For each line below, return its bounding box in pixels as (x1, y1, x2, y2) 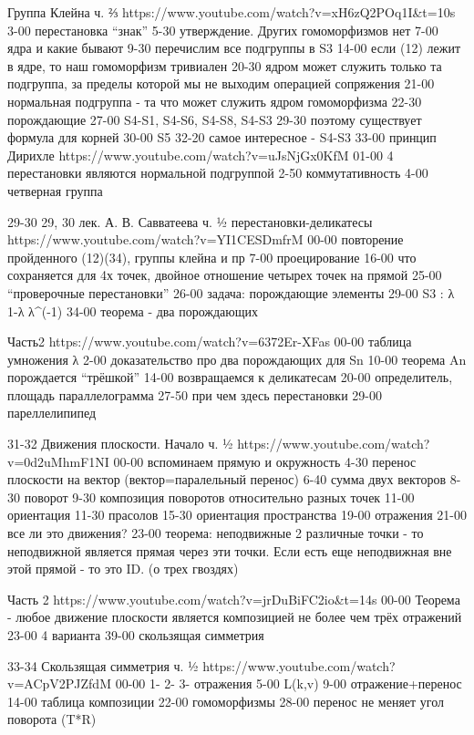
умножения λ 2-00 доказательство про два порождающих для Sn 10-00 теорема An (7, 349, 467, 368)
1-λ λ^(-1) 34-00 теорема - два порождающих (7, 301, 259, 320)
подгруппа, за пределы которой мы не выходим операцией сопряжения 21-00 (7, 74, 435, 93)
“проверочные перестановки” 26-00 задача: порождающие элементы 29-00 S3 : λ (7, 283, 455, 302)
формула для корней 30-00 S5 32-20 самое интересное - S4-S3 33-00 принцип (7, 128, 437, 147)
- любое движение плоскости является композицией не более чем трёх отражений (7, 607, 462, 626)
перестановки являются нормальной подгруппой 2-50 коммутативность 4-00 (7, 163, 428, 182)
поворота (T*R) (7, 709, 97, 729)
